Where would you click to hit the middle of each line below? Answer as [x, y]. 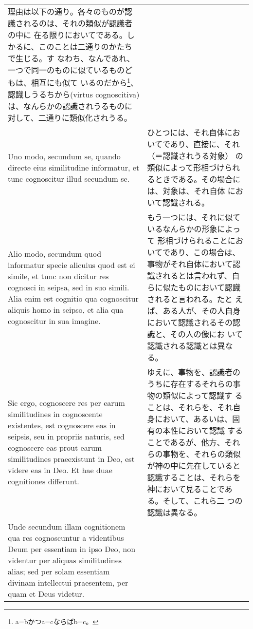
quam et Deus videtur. [46, 594]
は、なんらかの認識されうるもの [66, 106]
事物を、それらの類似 [202, 454]
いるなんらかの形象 [182, 229]
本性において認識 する [203, 431]
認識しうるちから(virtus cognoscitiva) [74, 95]
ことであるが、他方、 [186, 442]
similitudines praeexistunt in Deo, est [71, 459]
